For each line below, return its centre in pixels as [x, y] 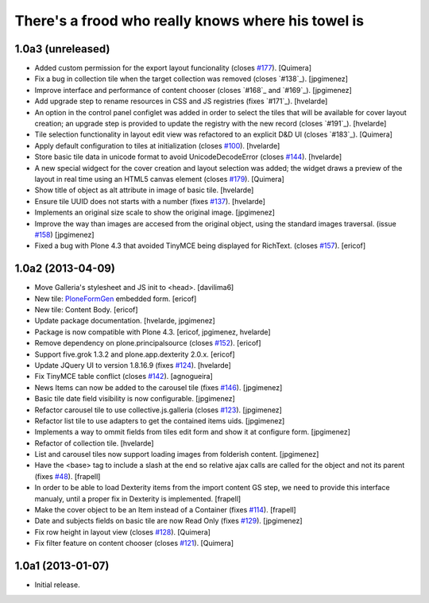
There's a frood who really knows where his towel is [189, 21]
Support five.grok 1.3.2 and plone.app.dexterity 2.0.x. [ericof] [135, 354]
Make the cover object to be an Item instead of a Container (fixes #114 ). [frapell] [166, 510]
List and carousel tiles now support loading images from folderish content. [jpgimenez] [177, 454]
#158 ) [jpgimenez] [64, 234]
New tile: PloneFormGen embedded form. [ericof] [116, 299]
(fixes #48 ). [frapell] [68, 476]
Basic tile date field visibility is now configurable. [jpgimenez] [135, 399]
